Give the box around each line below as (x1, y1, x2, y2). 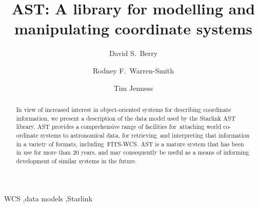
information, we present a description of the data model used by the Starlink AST (16, 114, 236, 122)
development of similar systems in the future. (16, 156, 137, 165)
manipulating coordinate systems (14, 18, 253, 39)
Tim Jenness (113, 82, 153, 93)
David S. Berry (109, 48, 158, 59)
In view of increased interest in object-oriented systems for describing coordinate (16, 105, 231, 114)
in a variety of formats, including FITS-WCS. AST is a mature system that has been (16, 139, 244, 148)
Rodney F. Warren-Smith (92, 65, 174, 76)
